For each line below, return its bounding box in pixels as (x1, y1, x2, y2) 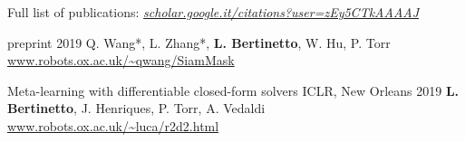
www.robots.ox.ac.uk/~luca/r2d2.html (7, 116, 219, 135)
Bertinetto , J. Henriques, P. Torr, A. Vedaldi (7, 99, 266, 118)
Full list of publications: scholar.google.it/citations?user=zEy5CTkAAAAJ (7, 3, 420, 21)
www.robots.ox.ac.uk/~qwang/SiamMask (7, 51, 235, 70)
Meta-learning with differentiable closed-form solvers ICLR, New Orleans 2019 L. (7, 80, 460, 99)
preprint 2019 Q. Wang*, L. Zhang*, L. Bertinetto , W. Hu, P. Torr (7, 33, 391, 52)
